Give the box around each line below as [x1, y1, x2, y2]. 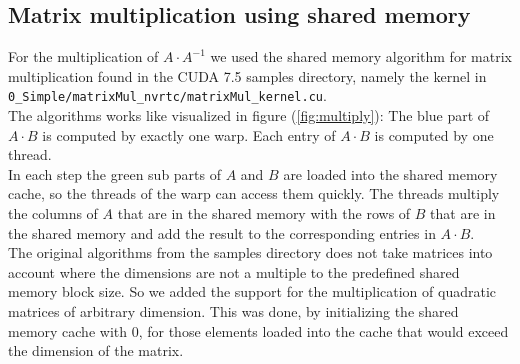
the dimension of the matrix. [8, 340, 184, 361]
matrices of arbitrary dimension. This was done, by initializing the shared [8, 300, 459, 321]
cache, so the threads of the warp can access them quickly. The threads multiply [8, 183, 500, 204]
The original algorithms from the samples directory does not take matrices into [8, 242, 493, 263]
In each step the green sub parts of [8, 163, 222, 184]
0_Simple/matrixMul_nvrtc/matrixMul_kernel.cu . [8, 85, 327, 106]
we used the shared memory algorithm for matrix [210, 46, 512, 67]
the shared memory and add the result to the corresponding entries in [8, 222, 436, 243]
